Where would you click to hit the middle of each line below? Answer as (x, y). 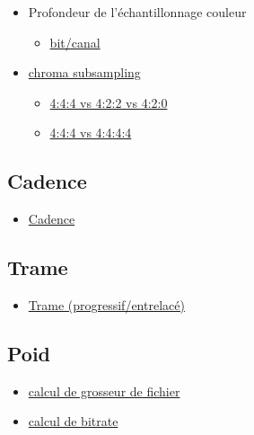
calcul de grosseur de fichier (104, 391)
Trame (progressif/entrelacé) (106, 304)
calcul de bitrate (73, 421)
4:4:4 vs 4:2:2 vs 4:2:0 (109, 102)
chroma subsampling (84, 72)
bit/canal (75, 42)
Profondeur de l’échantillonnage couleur (137, 12)
